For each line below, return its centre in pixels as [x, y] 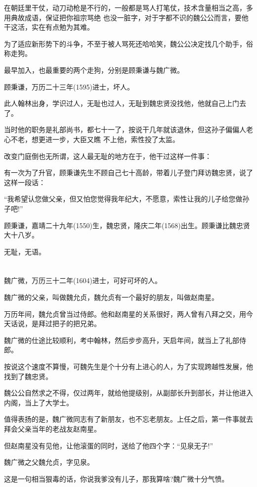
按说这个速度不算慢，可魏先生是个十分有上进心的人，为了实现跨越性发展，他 [128, 366]
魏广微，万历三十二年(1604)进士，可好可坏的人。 [83, 280]
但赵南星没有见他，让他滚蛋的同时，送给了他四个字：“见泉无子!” [109, 445]
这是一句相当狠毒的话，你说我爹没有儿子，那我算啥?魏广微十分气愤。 [116, 478]
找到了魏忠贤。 [28, 376]
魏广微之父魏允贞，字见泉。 [49, 462]
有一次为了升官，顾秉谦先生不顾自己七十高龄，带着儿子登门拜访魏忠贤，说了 [128, 172]
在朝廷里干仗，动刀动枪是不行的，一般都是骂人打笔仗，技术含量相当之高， [125, 7]
